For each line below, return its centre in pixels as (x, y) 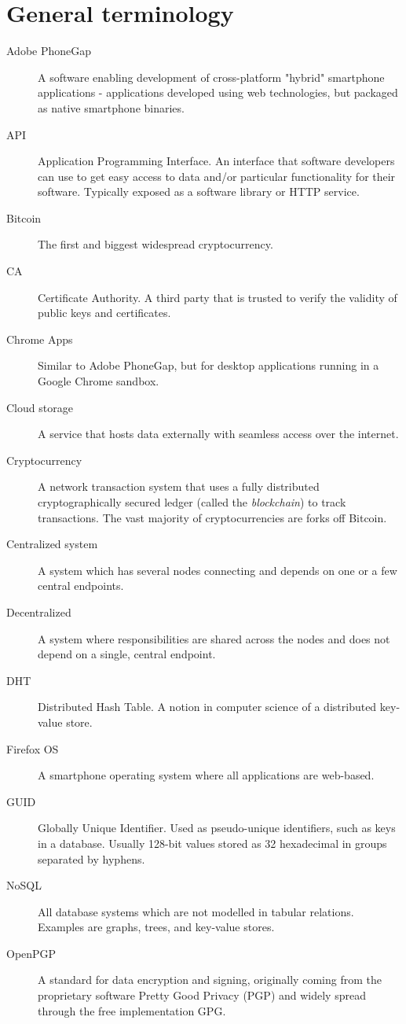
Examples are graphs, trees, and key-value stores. (156, 927)
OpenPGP (31, 953)
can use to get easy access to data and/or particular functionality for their (217, 176)
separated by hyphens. (91, 858)
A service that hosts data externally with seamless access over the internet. (218, 434)
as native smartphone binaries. (111, 107)
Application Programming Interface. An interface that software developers (216, 161)
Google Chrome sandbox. (99, 381)
